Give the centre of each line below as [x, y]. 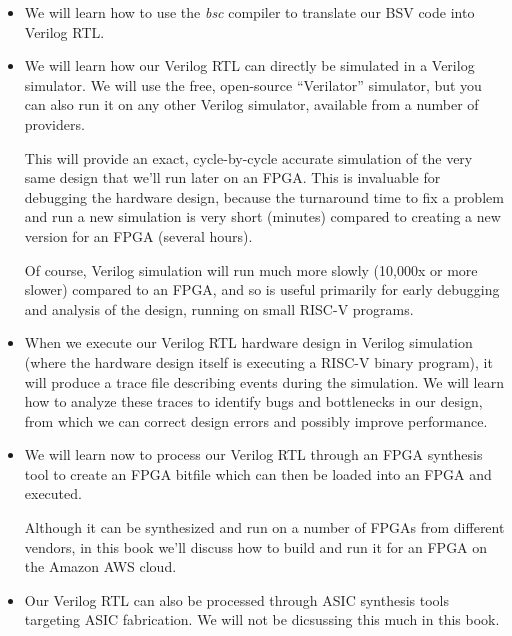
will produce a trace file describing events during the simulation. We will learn [264, 381]
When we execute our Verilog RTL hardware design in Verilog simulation [248, 342]
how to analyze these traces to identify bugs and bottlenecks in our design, [253, 401]
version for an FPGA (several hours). [138, 235]
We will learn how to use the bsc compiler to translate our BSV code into [249, 12]
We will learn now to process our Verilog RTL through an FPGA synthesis [253, 454]
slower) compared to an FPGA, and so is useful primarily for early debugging [262, 289]
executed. [53, 493]
